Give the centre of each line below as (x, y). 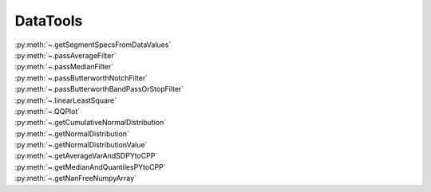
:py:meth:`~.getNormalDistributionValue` (81, 145)
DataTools (49, 21)
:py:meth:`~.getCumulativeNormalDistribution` (91, 123)
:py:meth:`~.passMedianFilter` (64, 67)
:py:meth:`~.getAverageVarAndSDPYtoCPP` (86, 156)
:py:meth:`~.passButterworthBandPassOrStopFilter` (99, 89)
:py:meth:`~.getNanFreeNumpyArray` (76, 178)
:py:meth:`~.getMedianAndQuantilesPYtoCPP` (91, 167)
